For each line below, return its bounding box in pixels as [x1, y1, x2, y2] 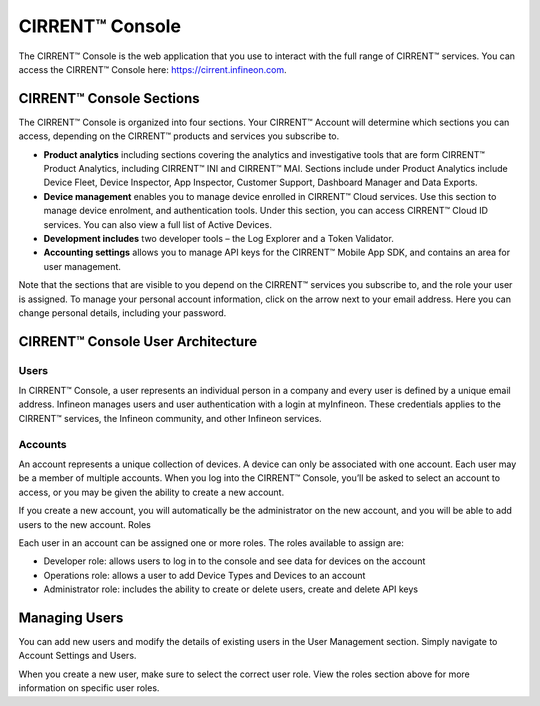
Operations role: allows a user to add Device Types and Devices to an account [43, 569, 366, 581]
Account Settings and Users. [18, 650, 137, 662]
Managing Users [18, 609, 124, 626]
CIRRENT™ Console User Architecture [18, 333, 258, 350]
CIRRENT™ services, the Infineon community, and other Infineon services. [18, 412, 322, 424]
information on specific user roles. [18, 682, 160, 694]
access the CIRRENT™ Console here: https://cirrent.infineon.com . [18, 63, 287, 75]
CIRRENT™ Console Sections [18, 90, 200, 107]
